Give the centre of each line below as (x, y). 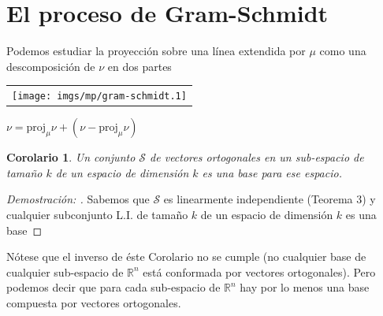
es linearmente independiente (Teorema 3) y (270, 199)
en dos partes (139, 66)
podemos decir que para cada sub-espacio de (113, 287)
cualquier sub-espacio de (65, 271)
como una (343, 51)
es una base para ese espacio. (272, 172)
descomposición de (51, 66)
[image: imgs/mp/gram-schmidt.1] (99, 97)
